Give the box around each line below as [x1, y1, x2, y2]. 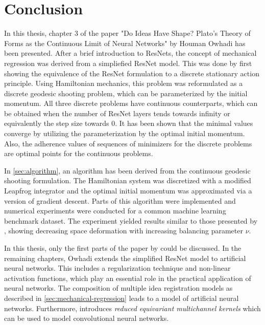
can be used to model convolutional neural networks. [4, 313, 169, 323]
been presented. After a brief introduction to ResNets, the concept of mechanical [4, 48, 257, 58]
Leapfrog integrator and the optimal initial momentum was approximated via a [4, 185, 252, 196]
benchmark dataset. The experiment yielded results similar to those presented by [4, 215, 258, 226]
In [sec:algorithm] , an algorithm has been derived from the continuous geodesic [4, 165, 251, 176]
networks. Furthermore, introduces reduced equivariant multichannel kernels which [4, 302, 261, 313]
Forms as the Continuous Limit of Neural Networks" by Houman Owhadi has [4, 37, 246, 48]
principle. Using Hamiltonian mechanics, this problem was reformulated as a [4, 78, 243, 89]
